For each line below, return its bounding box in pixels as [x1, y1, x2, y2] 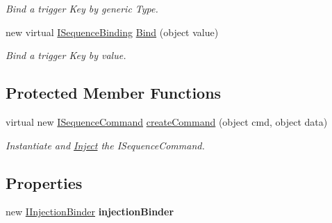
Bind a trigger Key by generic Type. [6, 1, 158, 15]
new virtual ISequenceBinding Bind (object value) [6, 24, 219, 39]
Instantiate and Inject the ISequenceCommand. [6, 138, 205, 152]
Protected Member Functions [6, 82, 222, 104]
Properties [6, 172, 83, 193]
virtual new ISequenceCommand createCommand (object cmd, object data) [6, 114, 328, 129]
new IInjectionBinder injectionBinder [6, 204, 174, 219]
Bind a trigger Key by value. [6, 48, 126, 63]
